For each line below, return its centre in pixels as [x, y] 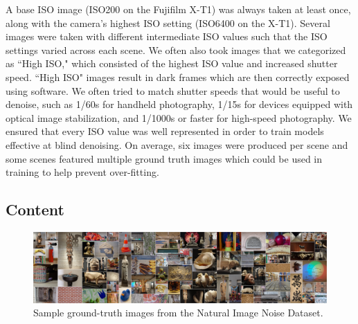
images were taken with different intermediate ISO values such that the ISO [167, 36]
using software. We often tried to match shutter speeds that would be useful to [173, 90]
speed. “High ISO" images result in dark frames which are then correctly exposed [178, 76]
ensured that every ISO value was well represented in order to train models [165, 131]
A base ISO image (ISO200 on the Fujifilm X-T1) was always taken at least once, [178, 9]
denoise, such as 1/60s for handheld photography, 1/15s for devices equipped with [179, 104]
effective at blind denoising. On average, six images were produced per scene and [177, 144]
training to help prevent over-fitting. [82, 172]
